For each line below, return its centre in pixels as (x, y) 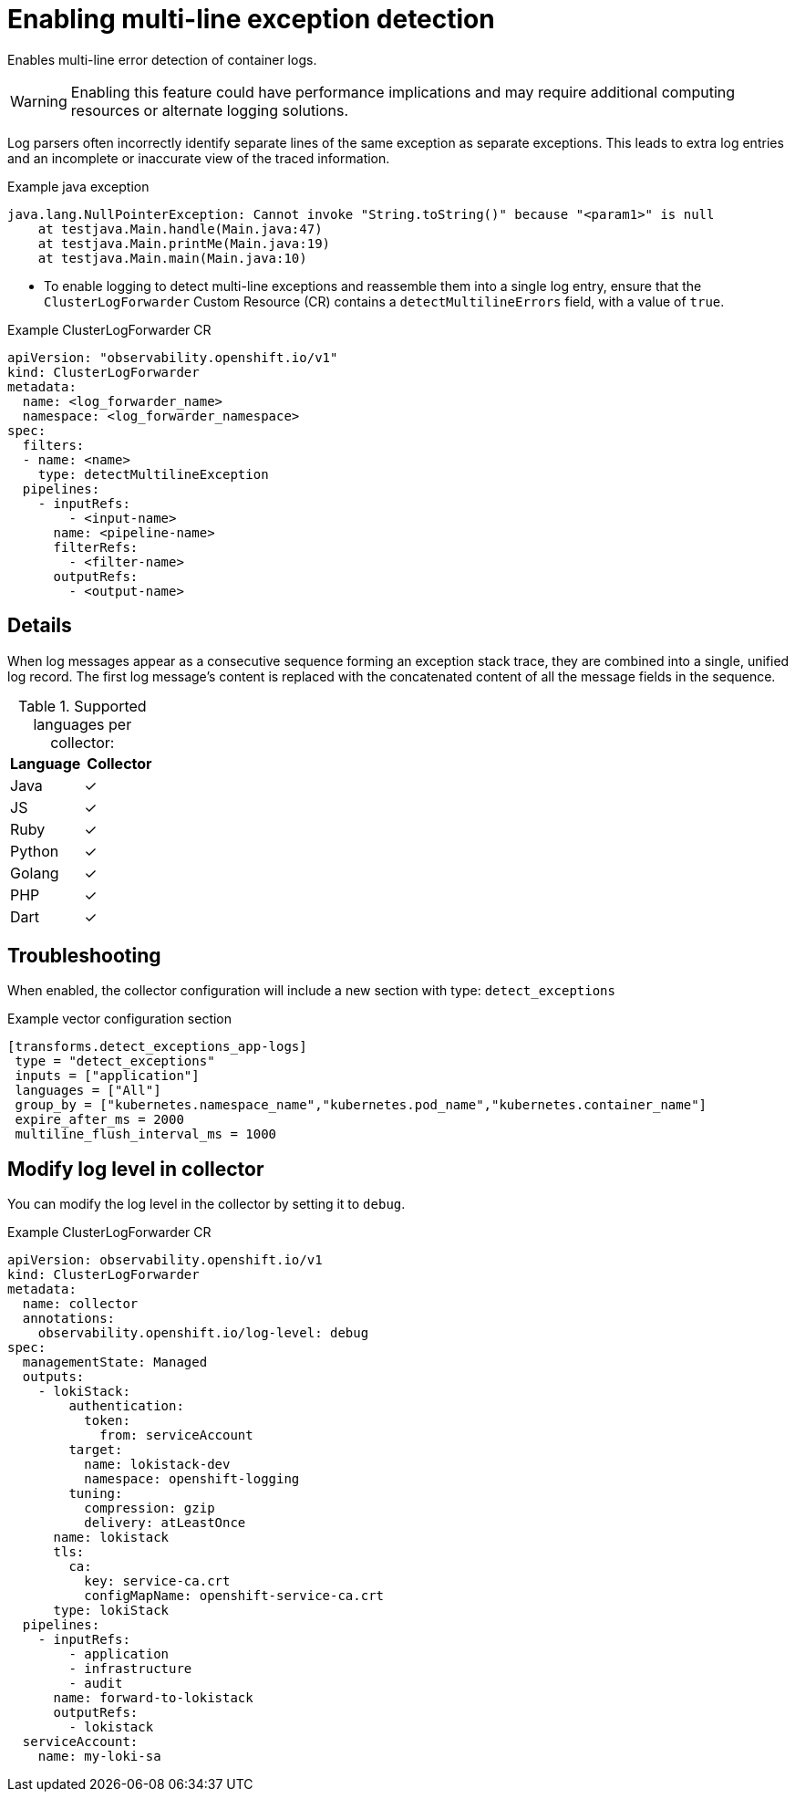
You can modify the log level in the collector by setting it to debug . (206, 1204)
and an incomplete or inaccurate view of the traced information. (199, 158)
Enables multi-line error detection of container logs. (162, 59)
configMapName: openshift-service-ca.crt (234, 1596)
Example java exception (78, 186)
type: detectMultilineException (153, 474)
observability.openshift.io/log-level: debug (203, 1333)
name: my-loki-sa (99, 1757)
